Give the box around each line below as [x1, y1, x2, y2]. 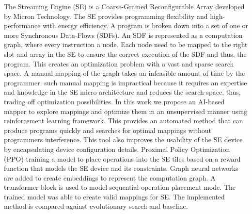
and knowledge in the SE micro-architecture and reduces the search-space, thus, [4, 87, 241, 97]
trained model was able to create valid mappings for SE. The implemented [4, 191, 225, 201]
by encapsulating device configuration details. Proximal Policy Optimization [4, 144, 230, 154]
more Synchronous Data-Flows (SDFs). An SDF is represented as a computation [4, 30, 243, 40]
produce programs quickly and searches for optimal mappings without [4, 125, 211, 135]
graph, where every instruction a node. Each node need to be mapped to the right [4, 39, 248, 49]
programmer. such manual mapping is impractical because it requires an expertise [4, 77, 247, 87]
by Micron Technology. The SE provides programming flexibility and [4, 11, 208, 21]
